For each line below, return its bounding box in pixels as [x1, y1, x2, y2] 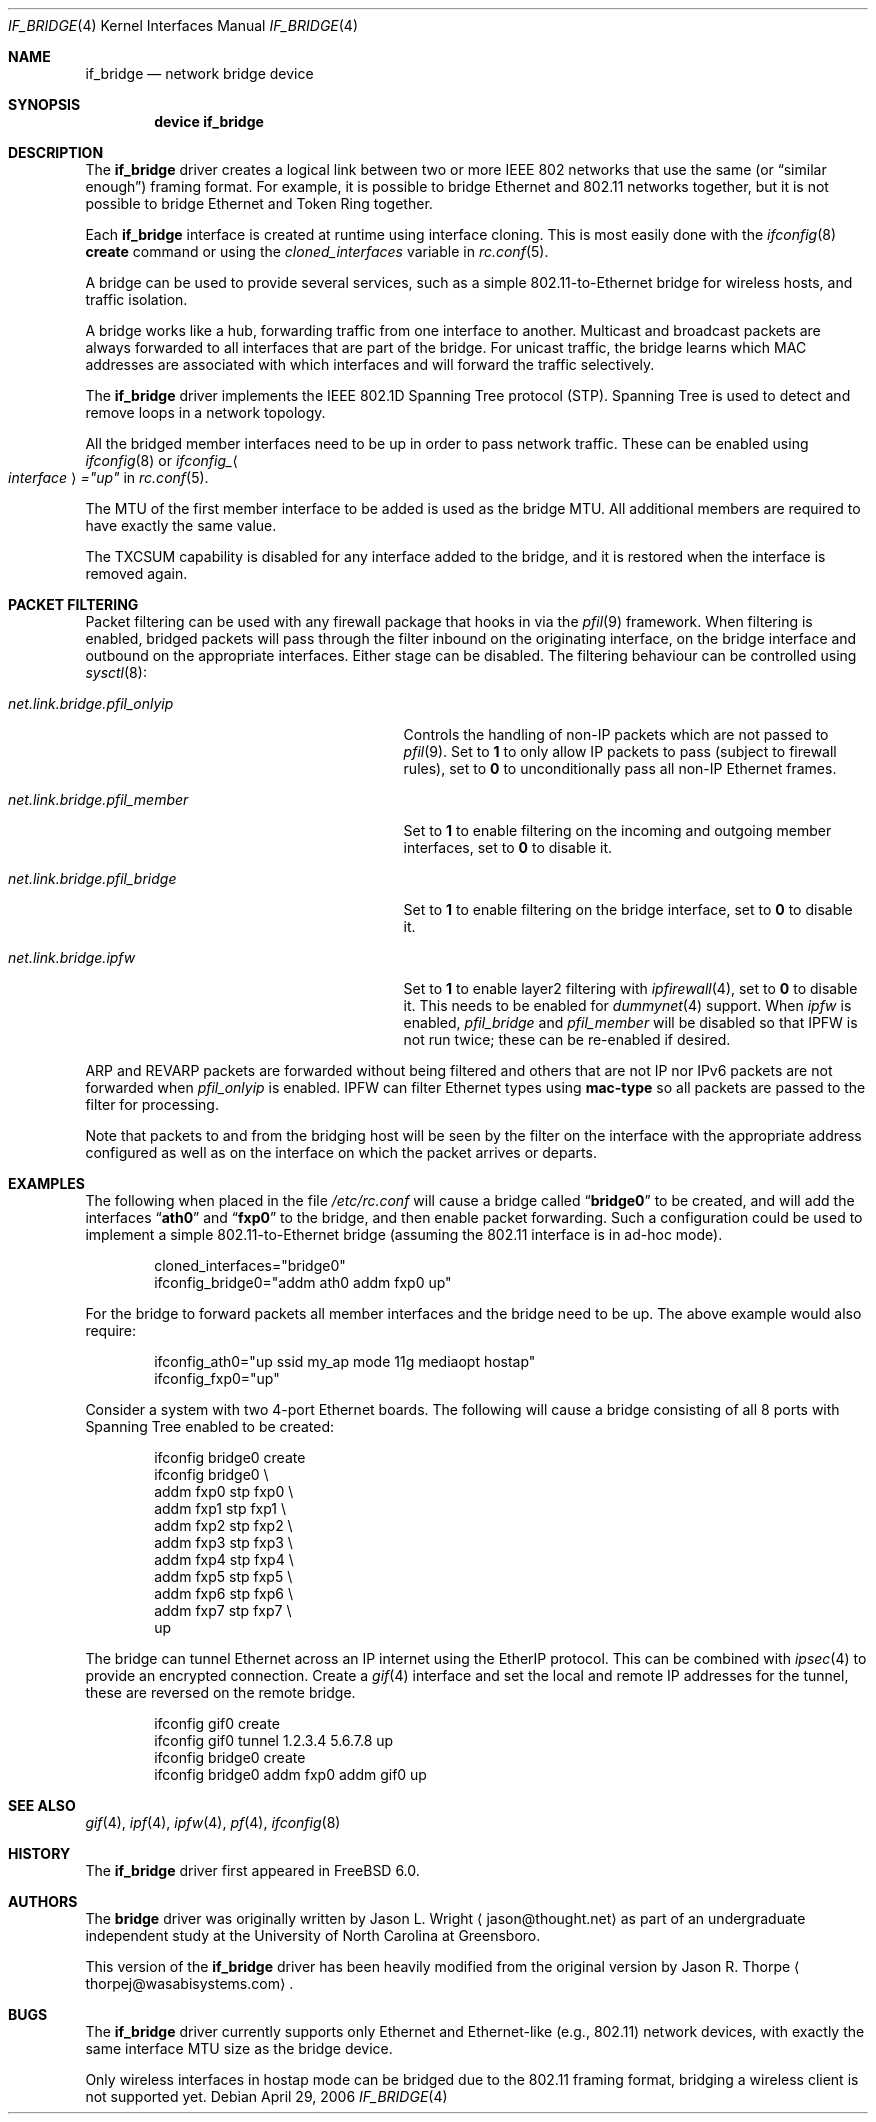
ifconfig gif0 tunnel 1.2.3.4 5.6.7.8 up [154, 1732, 394, 1749]
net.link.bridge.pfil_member [8, 791, 189, 808]
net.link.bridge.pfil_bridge [8, 870, 177, 887]
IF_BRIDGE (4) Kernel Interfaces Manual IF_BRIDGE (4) [8, 17, 359, 34]
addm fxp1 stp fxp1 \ [154, 1500, 287, 1517]
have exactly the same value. [85, 517, 277, 534]
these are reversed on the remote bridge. [85, 1684, 356, 1701]
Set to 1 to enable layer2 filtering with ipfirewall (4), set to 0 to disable [403, 980, 858, 997]
